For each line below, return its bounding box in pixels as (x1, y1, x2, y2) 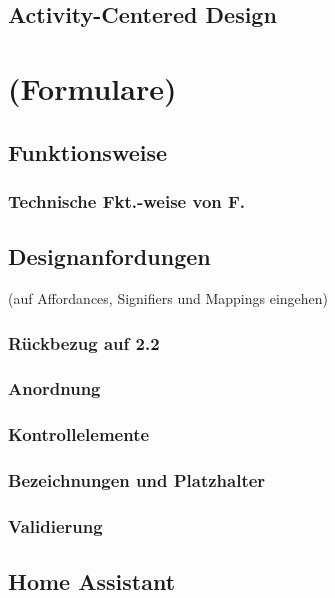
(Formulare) (8, 67, 177, 108)
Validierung (8, 513, 103, 538)
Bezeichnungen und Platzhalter (8, 468, 266, 493)
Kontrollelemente (8, 422, 150, 447)
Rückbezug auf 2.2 (8, 330, 160, 355)
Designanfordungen (8, 241, 211, 272)
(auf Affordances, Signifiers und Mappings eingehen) (8, 287, 329, 308)
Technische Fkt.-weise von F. (8, 188, 246, 213)
